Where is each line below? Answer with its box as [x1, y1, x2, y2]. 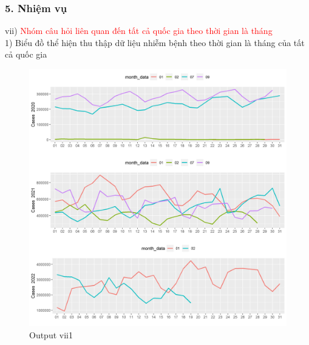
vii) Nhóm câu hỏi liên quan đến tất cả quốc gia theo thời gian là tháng [5, 24, 273, 37]
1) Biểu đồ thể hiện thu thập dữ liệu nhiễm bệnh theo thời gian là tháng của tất [5, 36, 305, 49]
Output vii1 [29, 328, 73, 341]
